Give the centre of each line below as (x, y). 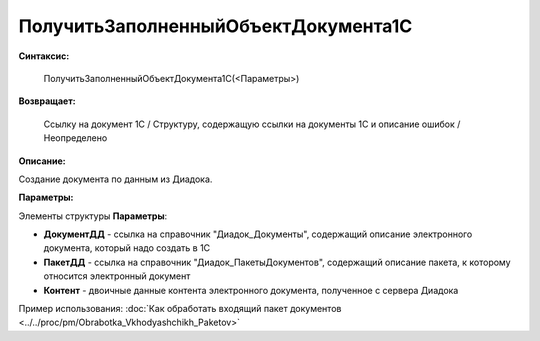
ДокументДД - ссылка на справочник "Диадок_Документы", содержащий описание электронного (258, 234)
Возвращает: (47, 101)
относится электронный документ (117, 276)
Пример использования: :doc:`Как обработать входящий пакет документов (180, 309)
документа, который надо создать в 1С (127, 248)
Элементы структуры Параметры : (93, 216)
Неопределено (75, 138)
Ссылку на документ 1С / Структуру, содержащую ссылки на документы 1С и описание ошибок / (252, 124)
